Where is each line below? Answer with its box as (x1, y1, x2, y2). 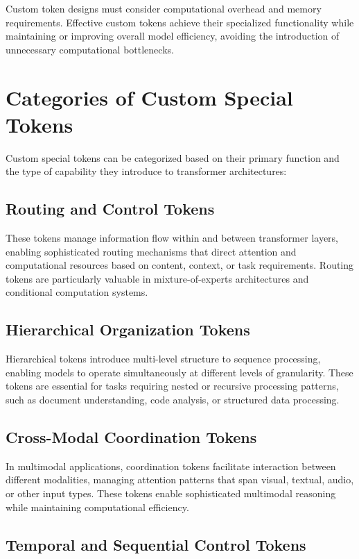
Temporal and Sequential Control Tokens (6, 533, 306, 555)
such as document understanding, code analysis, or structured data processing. (6, 392, 340, 407)
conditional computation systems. (6, 285, 148, 299)
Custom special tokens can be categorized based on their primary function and (6, 150, 340, 165)
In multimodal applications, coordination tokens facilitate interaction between (6, 458, 336, 473)
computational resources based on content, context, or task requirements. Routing (6, 258, 354, 272)
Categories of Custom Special (6, 83, 293, 111)
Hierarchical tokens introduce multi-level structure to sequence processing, (6, 351, 321, 366)
